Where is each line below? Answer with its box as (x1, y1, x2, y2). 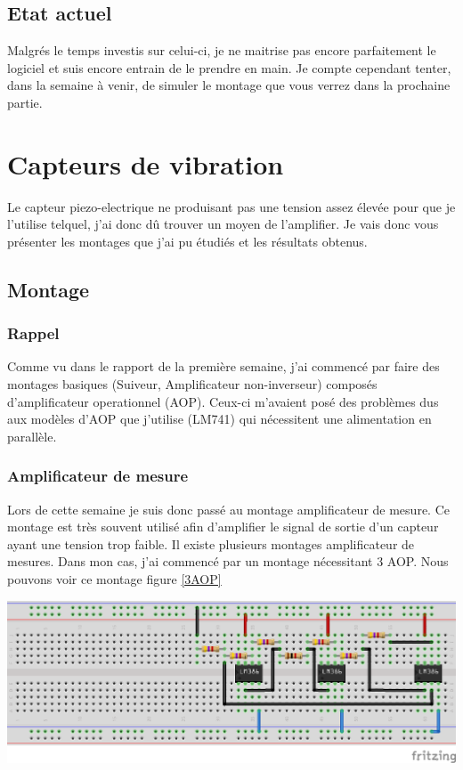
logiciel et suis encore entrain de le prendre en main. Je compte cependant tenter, (7, 58, 451, 77)
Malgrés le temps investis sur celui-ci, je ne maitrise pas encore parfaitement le (7, 41, 436, 60)
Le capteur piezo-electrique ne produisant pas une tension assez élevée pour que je (7, 197, 456, 215)
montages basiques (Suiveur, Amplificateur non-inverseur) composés (7, 375, 378, 393)
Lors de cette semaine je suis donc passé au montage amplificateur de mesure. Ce (7, 499, 450, 518)
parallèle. (7, 426, 57, 445)
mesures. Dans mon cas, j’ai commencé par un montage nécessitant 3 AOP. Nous (7, 552, 449, 571)
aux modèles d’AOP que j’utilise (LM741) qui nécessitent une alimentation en (7, 409, 432, 428)
